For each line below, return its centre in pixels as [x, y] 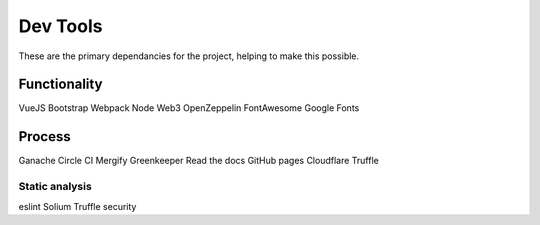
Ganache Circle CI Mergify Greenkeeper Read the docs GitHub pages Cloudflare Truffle [198, 161]
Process [44, 136]
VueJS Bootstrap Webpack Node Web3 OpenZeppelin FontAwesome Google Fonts [189, 108]
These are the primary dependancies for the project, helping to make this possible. [189, 56]
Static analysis [55, 187]
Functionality [60, 84]
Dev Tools [60, 26]
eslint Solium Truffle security [77, 206]
